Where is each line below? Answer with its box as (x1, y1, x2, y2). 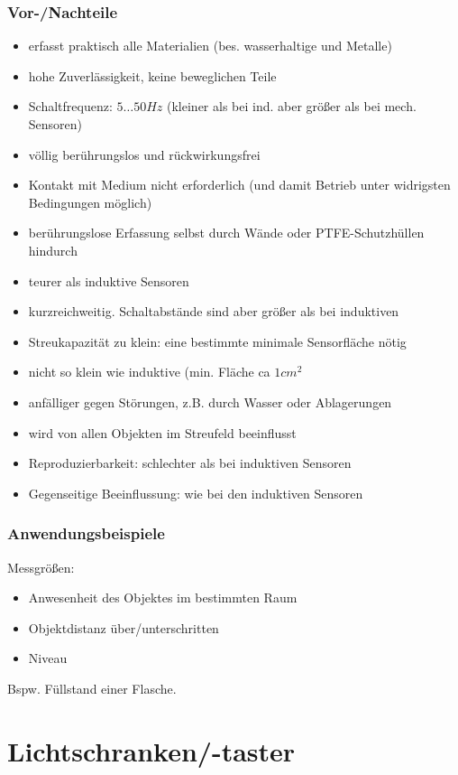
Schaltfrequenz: (28, 97, 113, 116)
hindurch (28, 240, 78, 259)
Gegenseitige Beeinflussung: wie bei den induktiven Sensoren (28, 483, 363, 502)
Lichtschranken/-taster (7, 732, 296, 769)
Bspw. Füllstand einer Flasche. (7, 678, 177, 697)
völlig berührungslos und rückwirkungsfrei (28, 145, 261, 163)
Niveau (28, 649, 68, 668)
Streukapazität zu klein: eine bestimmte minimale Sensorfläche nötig (28, 331, 407, 350)
